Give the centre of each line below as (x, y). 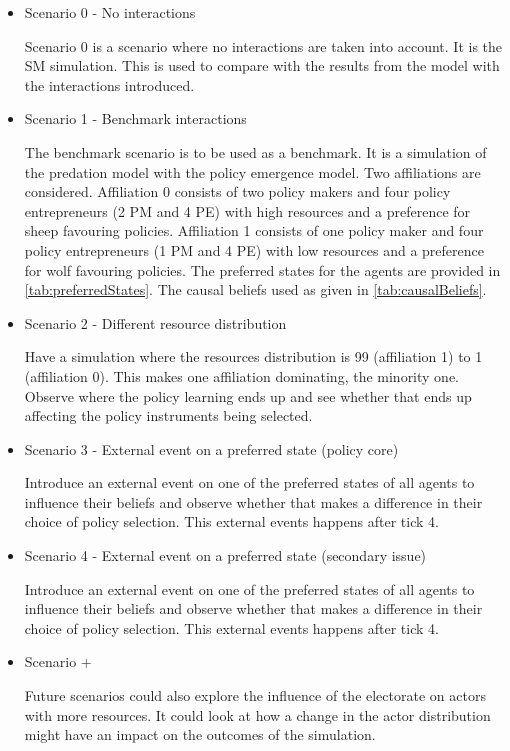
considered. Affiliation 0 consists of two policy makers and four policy (237, 191)
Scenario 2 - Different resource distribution (155, 322)
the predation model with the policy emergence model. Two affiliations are (252, 171)
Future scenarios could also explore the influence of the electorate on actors (255, 695)
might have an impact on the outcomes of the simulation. (200, 734)
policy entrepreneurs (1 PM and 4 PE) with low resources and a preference (254, 249)
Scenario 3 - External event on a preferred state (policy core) (211, 448)
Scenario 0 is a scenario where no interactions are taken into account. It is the (263, 45)
